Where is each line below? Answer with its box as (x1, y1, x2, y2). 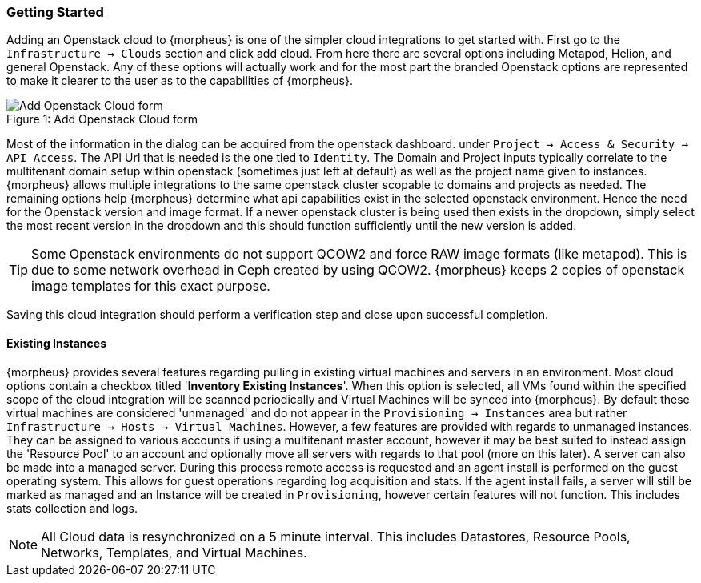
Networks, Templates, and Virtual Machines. (41, 544, 307, 561)
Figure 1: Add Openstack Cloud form (6, 112, 198, 127)
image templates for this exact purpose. (31, 278, 270, 295)
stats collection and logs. (6, 501, 138, 515)
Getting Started (6, 4, 104, 20)
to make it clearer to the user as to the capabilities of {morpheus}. (6, 74, 354, 88)
